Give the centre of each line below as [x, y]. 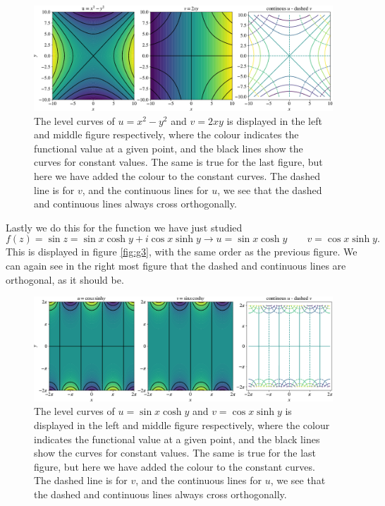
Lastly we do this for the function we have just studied [124, 227]
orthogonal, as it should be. [65, 279]
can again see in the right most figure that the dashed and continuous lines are [176, 265]
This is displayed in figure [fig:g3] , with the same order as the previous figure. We [182, 252]
